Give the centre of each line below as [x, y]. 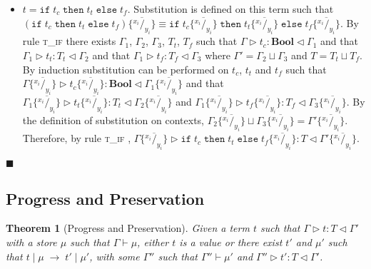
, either [153, 242]
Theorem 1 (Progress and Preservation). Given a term [128, 228]
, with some [115, 256]
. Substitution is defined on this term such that [230, 9]
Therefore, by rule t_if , [77, 138]
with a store [31, 242]
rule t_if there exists [69, 41]
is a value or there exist [231, 242]
